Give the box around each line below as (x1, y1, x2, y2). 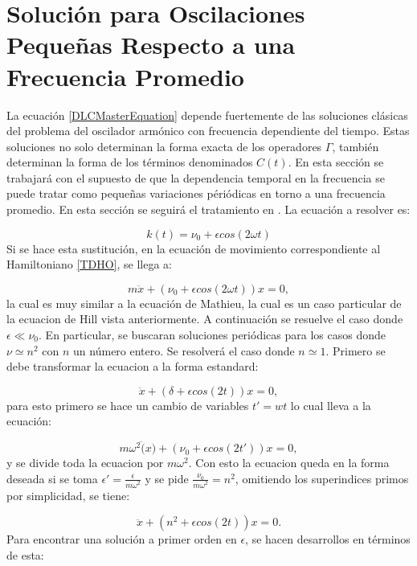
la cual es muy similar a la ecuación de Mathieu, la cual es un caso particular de (6, 294, 402, 311)
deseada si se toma (6, 470, 98, 486)
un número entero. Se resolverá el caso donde (73, 342, 295, 359)
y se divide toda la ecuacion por (6, 454, 164, 471)
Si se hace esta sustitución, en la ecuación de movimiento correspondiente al (6, 240, 381, 256)
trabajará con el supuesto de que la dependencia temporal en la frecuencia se (6, 169, 385, 186)
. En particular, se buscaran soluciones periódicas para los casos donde (39, 326, 386, 343)
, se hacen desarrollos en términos (245, 531, 411, 548)
